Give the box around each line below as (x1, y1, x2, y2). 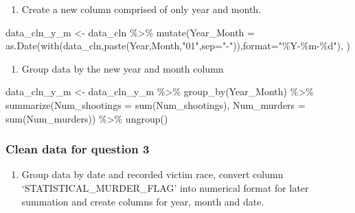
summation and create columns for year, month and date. (21, 194, 264, 208)
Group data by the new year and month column (21, 61, 224, 75)
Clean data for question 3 (5, 140, 150, 158)
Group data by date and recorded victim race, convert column (21, 167, 284, 181)
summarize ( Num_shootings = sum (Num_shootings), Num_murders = (5, 97, 306, 112)
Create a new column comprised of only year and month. (21, 2, 262, 16)
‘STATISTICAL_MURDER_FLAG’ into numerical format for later (21, 180, 309, 195)
